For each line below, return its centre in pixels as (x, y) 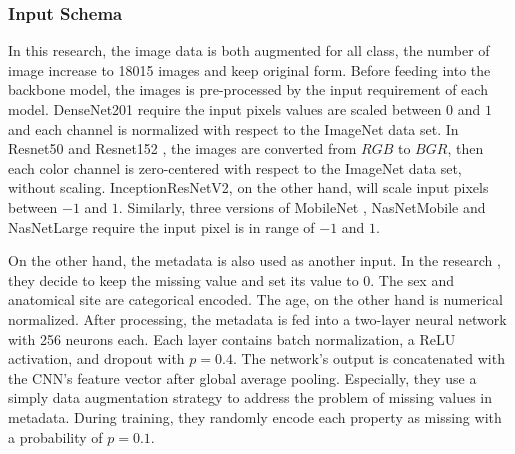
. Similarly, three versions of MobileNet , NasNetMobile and (302, 206)
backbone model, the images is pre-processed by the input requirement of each (248, 89)
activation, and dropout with (96, 358)
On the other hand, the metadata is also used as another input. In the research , (254, 260)
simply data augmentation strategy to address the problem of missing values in (250, 397)
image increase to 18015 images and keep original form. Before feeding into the (249, 69)
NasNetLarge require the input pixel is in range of (161, 226)
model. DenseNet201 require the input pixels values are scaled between (225, 109)
